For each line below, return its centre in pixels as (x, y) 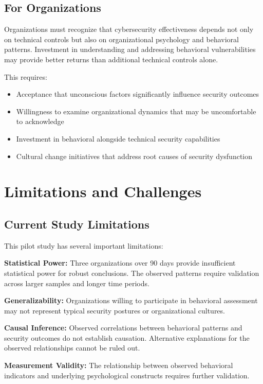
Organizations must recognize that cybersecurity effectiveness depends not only (129, 29)
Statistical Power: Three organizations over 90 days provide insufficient (120, 263)
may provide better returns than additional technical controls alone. (111, 59)
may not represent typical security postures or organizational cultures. (115, 310)
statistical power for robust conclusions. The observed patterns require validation (132, 273)
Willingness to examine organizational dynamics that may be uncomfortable (136, 111)
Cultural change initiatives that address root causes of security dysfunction (134, 156)
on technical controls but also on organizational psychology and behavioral (121, 39)
